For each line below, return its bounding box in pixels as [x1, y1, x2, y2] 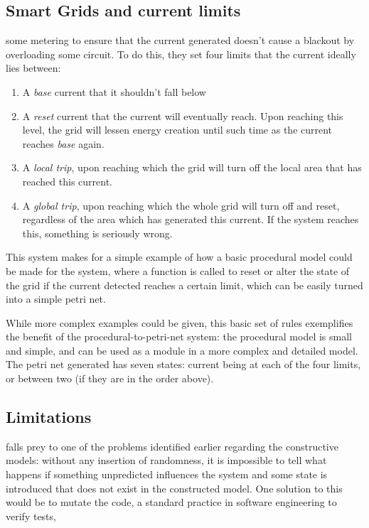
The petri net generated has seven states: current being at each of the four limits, [6, 357, 361, 372]
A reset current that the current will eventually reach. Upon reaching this [22, 108, 343, 123]
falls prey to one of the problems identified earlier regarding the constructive [6, 438, 338, 453]
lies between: [6, 60, 61, 75]
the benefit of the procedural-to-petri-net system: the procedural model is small [6, 329, 353, 344]
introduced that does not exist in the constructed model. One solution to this [6, 480, 343, 495]
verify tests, [6, 508, 56, 523]
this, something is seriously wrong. [22, 225, 173, 240]
